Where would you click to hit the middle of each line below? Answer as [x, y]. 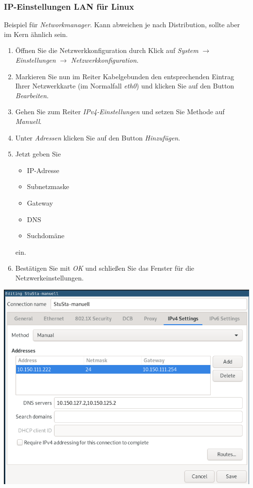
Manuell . [28, 121]
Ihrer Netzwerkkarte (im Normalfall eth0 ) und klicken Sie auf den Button [125, 86]
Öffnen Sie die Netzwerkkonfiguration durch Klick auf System [107, 50]
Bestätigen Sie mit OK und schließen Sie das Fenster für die [105, 268]
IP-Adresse [43, 170]
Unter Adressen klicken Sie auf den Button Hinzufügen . [98, 137]
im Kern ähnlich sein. [36, 34]
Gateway [40, 202]
